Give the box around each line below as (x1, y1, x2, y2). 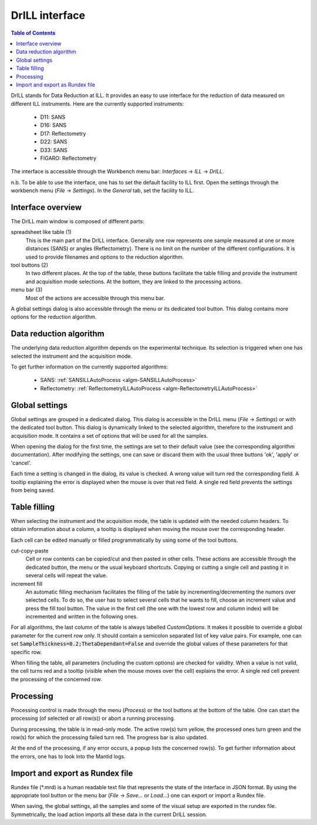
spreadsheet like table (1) (11, 229, 72, 236)
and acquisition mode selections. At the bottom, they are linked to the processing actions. (25, 278, 242, 285)
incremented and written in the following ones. (25, 613, 138, 620)
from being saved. (11, 487, 55, 494)
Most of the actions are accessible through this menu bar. (25, 294, 166, 301)
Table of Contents (11, 29, 56, 36)
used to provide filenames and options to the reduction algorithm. (25, 253, 184, 260)
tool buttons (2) (11, 261, 49, 269)
